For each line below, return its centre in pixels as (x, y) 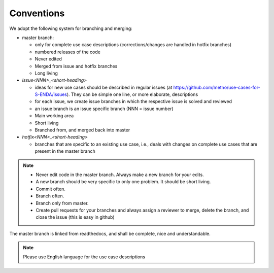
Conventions (37, 13)
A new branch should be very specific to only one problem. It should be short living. (123, 182)
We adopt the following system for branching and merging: (71, 28)
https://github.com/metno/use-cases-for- (217, 87)
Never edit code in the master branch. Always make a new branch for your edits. (120, 175)
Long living (46, 73)
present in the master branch (65, 151)
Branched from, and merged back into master (82, 130)
